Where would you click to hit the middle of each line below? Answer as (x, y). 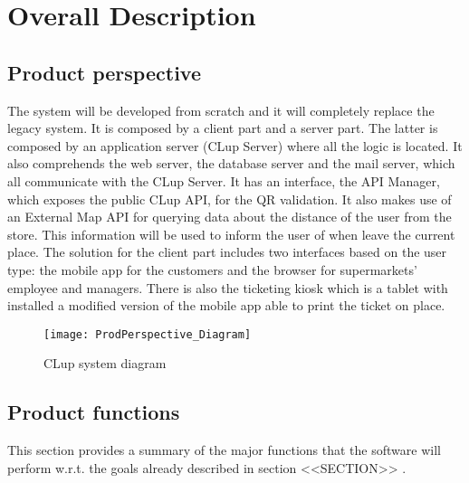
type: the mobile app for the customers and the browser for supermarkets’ (212, 269)
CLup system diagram (105, 363)
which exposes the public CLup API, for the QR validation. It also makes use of (230, 199)
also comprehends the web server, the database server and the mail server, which (231, 163)
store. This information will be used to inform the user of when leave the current (231, 234)
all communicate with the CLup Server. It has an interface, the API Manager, (224, 180)
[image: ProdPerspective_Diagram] (148, 334)
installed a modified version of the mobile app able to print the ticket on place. (226, 305)
